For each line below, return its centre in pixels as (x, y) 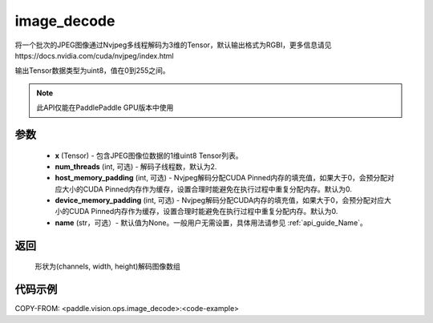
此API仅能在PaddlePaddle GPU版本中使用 (105, 107)
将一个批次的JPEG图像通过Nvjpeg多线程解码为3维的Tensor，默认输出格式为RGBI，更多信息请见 (173, 45)
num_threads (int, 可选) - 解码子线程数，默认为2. (136, 166)
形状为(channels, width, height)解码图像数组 (107, 266)
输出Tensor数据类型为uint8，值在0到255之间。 (92, 71)
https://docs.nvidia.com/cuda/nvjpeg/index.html (94, 55)
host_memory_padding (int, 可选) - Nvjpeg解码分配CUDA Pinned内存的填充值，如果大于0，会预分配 (221, 178)
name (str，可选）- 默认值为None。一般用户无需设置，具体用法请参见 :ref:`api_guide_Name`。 (211, 222)
